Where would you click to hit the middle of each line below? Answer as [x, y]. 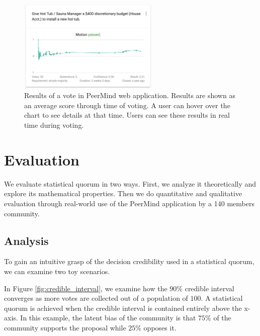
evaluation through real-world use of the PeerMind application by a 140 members [129, 203]
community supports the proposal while [65, 327]
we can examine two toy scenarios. [57, 271]
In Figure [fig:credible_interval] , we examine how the [86, 288]
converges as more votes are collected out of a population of [96, 298]
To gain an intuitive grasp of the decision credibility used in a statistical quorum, [129, 261]
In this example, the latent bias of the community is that [108, 318]
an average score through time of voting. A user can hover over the [127, 105]
